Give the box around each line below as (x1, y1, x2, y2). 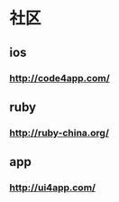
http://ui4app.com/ (9, 181, 96, 194)
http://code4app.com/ (9, 71, 110, 84)
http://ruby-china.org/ (9, 126, 110, 139)
